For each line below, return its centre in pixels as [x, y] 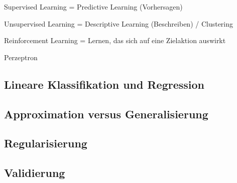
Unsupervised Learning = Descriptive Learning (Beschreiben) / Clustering [119, 23]
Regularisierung [46, 143]
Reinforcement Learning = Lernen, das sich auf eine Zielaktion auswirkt [115, 40]
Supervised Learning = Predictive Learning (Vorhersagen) [93, 7]
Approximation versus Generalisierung [106, 114]
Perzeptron [21, 57]
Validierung [35, 173]
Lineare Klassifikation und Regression [104, 84]
